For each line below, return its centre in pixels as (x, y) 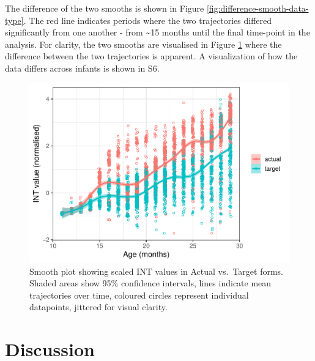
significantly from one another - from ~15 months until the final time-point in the (157, 32)
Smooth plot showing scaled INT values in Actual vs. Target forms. (157, 271)
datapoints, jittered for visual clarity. (98, 307)
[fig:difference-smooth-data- (258, 8)
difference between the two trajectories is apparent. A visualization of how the (151, 56)
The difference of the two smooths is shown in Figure (105, 8)
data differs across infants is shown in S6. (82, 68)
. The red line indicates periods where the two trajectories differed (148, 20)
